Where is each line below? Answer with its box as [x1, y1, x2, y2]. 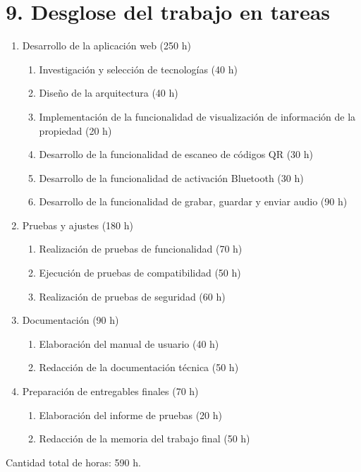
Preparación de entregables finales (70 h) [22, 384, 199, 399]
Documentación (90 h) [22, 313, 119, 327]
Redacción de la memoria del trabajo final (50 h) [39, 431, 250, 446]
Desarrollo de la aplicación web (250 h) [22, 38, 191, 53]
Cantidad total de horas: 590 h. [6, 454, 141, 469]
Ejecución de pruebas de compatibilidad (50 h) [39, 265, 241, 280]
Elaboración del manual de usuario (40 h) [39, 336, 219, 351]
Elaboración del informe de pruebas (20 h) [39, 407, 223, 422]
